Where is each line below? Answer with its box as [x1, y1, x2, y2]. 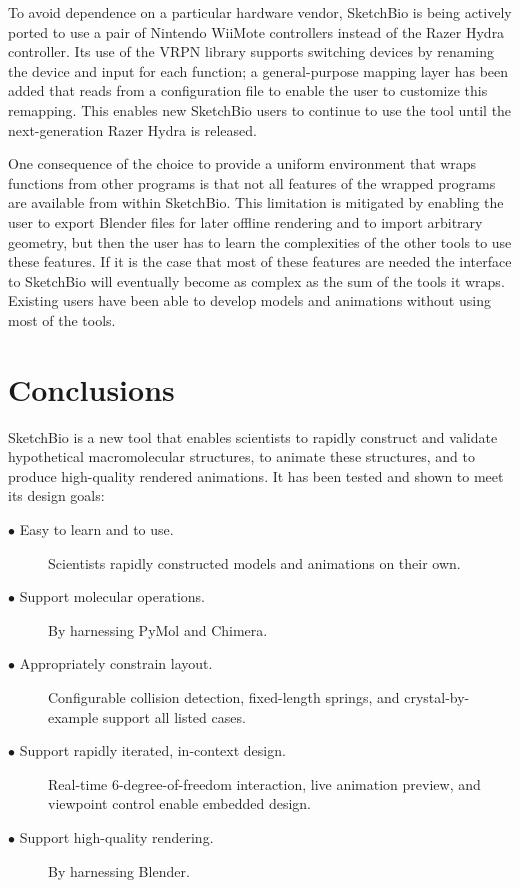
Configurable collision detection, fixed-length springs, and [48, 686, 400, 707]
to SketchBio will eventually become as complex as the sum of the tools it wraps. [8, 270, 505, 291]
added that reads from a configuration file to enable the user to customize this [8, 80, 488, 101]
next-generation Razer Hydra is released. [8, 119, 257, 140]
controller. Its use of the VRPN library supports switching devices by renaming [8, 41, 495, 62]
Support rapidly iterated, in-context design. [19, 740, 286, 761]
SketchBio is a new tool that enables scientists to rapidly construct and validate [8, 426, 498, 447]
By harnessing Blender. [48, 860, 190, 881]
